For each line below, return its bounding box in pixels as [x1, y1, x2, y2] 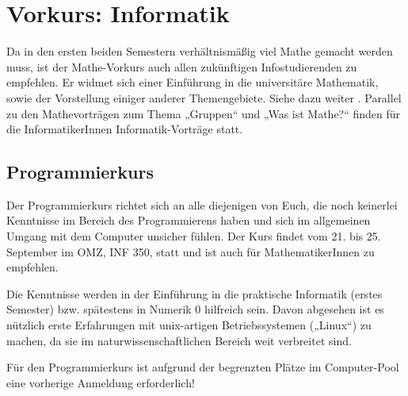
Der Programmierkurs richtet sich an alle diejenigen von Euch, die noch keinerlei [6, 196, 398, 213]
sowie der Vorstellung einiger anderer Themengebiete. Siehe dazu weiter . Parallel [6, 89, 402, 106]
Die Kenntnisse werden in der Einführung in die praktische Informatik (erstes [6, 285, 383, 302]
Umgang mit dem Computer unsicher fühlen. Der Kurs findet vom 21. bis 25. [6, 228, 381, 244]
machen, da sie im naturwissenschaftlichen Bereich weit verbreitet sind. [6, 332, 352, 348]
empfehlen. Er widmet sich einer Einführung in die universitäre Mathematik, [6, 74, 379, 90]
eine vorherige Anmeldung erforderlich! [6, 374, 195, 390]
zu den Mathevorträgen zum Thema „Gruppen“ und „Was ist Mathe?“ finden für [6, 105, 401, 121]
